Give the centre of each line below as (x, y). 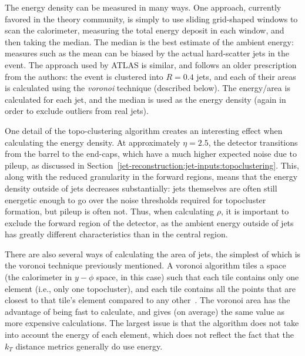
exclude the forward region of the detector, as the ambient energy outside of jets (149, 222)
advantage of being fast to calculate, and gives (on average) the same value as (145, 311)
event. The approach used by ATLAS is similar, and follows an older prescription (151, 64)
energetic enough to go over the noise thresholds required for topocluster (135, 199)
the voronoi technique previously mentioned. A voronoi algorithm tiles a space (145, 265)
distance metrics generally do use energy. (89, 346)
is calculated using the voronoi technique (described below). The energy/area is (148, 88)
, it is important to (255, 211)
